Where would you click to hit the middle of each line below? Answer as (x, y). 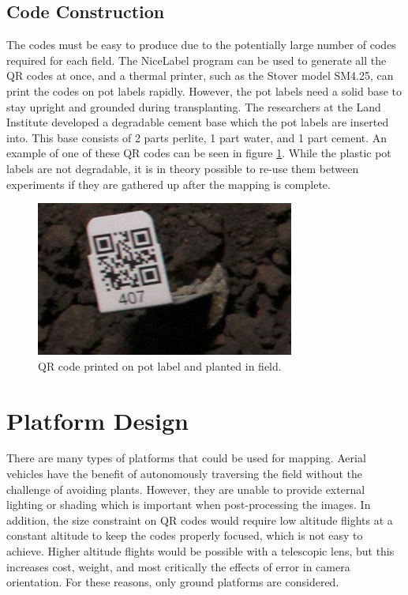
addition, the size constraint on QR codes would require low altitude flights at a (200, 520)
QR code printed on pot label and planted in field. (160, 365)
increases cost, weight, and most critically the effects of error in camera (178, 566)
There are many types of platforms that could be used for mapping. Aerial (186, 458)
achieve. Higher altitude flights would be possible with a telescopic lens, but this (200, 551)
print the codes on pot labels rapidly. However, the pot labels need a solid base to (204, 90)
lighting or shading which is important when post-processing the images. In (189, 505)
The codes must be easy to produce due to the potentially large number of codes (201, 45)
